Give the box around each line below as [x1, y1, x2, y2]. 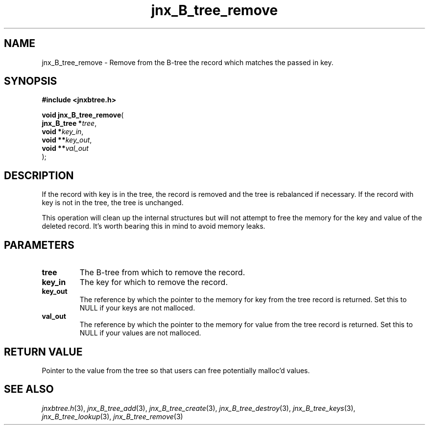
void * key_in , [42, 127, 84, 136]
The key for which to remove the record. [79, 277, 228, 287]
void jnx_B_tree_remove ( [42, 111, 124, 119]
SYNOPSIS [4, 75, 57, 88]
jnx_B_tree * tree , [42, 119, 97, 128]
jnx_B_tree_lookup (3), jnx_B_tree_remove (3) [42, 412, 183, 421]
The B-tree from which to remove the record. [79, 267, 245, 278]
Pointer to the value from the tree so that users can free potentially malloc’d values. [42, 366, 310, 375]
